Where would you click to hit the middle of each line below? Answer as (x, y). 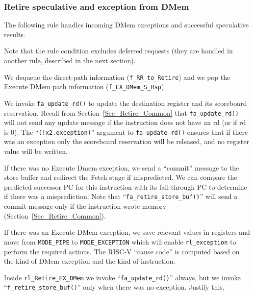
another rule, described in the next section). (70, 60)
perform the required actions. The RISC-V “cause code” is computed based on (122, 251)
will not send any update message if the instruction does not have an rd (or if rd (125, 122)
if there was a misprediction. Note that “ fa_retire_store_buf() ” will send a (121, 196)
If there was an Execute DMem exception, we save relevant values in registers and (127, 232)
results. (15, 34)
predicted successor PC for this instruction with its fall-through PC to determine (126, 186)
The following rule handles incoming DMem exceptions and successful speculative (126, 25)
